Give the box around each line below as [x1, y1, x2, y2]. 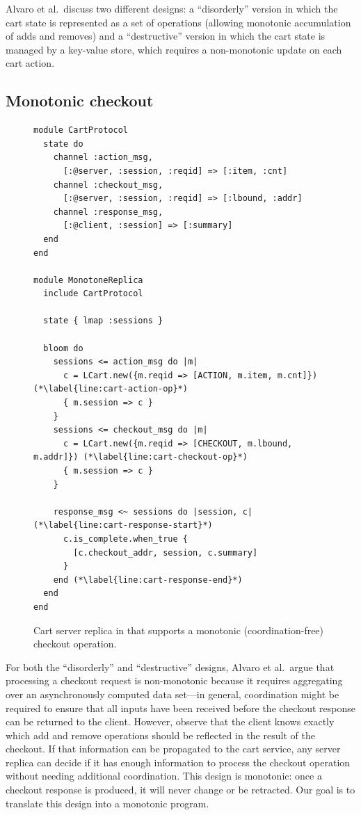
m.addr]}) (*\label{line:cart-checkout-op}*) [33, 452, 248, 462]
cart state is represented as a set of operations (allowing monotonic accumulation [6, 15, 351, 29]
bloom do [43, 343, 83, 353]
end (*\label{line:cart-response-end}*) [53, 574, 243, 585]
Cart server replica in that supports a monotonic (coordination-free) [33, 622, 324, 637]
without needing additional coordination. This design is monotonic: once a [6, 768, 322, 783]
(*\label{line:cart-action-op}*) [33, 384, 188, 394]
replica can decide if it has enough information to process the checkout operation [6, 755, 351, 769]
